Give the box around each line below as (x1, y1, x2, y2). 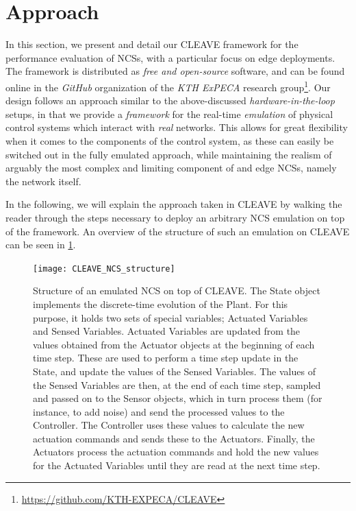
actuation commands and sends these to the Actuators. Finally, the (33, 431, 315, 445)
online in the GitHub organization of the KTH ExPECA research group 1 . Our (5, 78, 331, 94)
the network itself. (5, 174, 81, 188)
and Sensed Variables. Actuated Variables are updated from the (33, 324, 301, 338)
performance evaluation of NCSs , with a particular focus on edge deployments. (5, 50, 335, 64)
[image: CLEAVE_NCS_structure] (33, 263, 175, 274)
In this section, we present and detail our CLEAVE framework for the (5, 37, 298, 51)
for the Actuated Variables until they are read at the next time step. (33, 458, 320, 473)
